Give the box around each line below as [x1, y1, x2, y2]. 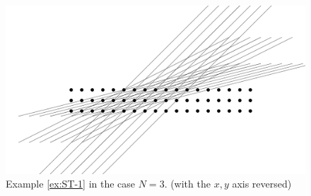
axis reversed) [232, 176, 292, 191]
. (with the [164, 176, 211, 191]
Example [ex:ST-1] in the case [6, 176, 136, 191]
